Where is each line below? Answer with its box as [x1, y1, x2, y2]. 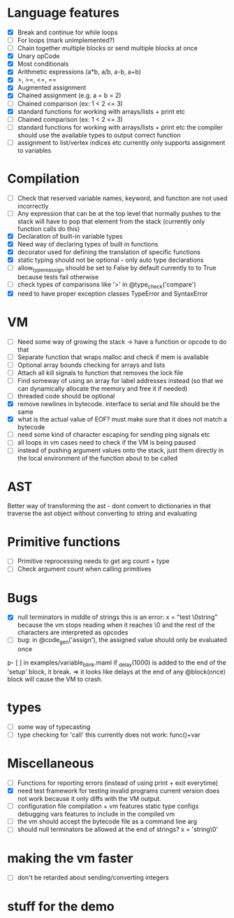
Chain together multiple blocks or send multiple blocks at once [17, 44, 198, 53]
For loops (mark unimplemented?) [17, 36, 115, 44]
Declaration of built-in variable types [17, 232, 123, 240]
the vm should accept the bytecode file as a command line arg [17, 817, 198, 826]
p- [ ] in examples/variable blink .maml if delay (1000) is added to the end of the [7, 658, 227, 668]
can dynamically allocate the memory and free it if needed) [17, 384, 188, 393]
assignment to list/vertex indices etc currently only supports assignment [17, 138, 226, 146]
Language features [7, 5, 120, 21]
